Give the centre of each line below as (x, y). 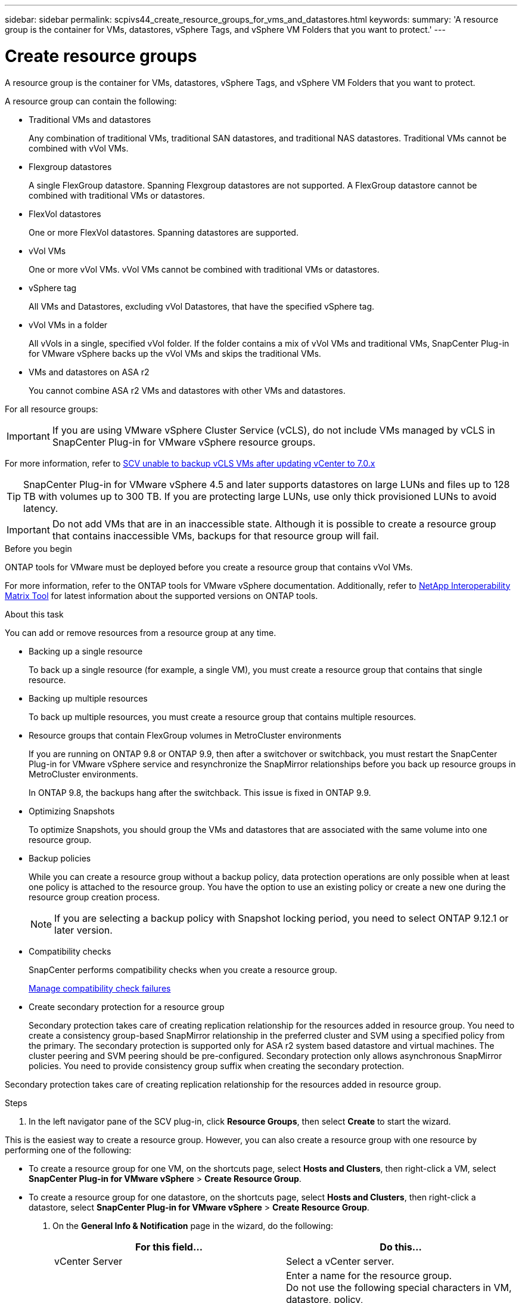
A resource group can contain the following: (91, 101)
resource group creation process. (94, 897)
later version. (83, 930)
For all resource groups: (52, 409)
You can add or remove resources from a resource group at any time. (141, 632)
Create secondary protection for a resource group (127, 1006)
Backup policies (60, 858)
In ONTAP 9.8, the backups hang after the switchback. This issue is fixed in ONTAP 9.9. (200, 792)
